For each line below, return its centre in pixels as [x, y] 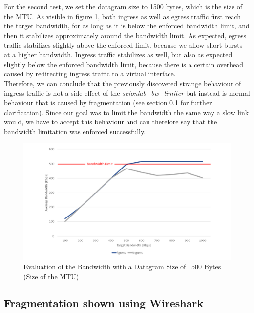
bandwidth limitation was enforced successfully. [75, 131]
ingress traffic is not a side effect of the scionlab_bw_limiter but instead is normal [127, 93]
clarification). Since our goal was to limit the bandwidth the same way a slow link [127, 112]
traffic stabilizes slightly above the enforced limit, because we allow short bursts [123, 45]
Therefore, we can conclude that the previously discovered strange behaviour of [123, 83]
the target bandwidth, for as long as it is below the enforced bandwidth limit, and [127, 26]
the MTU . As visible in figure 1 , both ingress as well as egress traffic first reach [123, 16]
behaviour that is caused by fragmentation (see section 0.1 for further [108, 102]
